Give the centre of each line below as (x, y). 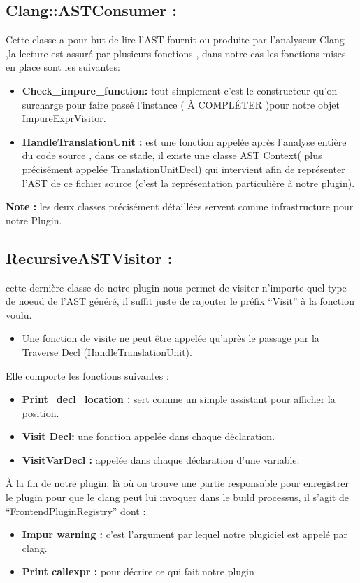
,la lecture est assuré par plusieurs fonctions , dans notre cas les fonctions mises (176, 53)
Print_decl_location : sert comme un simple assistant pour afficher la (179, 399)
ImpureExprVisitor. (64, 118)
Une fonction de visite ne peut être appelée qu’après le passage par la (171, 338)
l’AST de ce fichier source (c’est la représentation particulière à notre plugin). (188, 183)
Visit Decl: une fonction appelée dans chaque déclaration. (149, 436)
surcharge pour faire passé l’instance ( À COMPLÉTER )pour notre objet (181, 104)
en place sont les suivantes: (63, 67)
